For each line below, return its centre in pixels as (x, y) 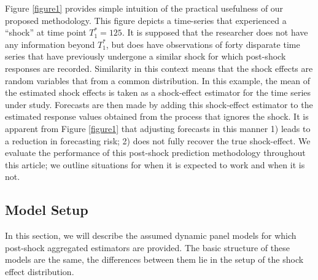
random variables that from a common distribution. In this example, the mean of (158, 80)
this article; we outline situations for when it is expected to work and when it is (155, 164)
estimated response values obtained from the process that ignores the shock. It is (157, 116)
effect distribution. (40, 271)
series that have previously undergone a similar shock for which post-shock (145, 56)
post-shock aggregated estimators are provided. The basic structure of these (147, 247)
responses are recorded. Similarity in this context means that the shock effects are (159, 68)
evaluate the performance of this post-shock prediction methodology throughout (155, 153)
